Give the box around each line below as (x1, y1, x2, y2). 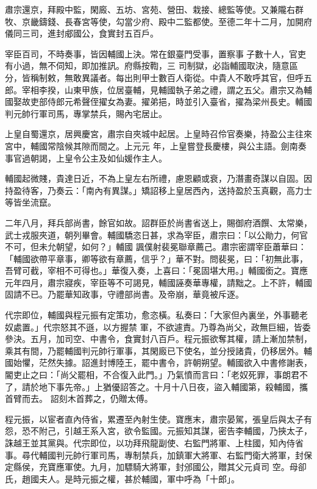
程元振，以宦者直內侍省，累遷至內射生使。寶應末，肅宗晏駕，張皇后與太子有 (5, 412, 312, 425)
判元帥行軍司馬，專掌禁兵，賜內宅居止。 (5, 107, 167, 120)
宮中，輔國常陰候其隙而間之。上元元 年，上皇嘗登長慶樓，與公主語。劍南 (5, 139, 298, 152)
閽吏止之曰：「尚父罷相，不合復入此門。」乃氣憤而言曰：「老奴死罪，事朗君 (5, 368, 299, 381)
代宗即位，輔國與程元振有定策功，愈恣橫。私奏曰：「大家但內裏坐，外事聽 (5, 309, 299, 321)
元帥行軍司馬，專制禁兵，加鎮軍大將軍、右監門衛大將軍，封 (64, 448, 304, 461)
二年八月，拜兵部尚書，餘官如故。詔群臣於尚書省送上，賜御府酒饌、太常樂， (5, 216, 312, 229)
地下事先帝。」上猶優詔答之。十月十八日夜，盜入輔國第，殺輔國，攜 (38, 380, 308, 393)
